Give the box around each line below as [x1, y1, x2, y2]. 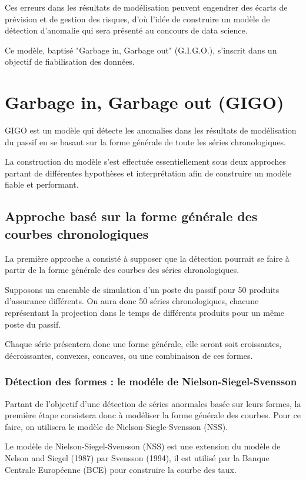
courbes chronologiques [5, 224, 149, 242]
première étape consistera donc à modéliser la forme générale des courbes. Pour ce [5, 409, 301, 421]
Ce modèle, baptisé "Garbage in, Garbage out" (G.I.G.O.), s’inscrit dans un [5, 44, 277, 56]
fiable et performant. [5, 178, 79, 191]
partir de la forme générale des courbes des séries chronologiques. [5, 264, 240, 276]
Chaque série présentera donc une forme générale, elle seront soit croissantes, [5, 338, 282, 350]
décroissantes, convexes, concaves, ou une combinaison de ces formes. [5, 349, 253, 361]
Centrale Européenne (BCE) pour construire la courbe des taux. [5, 463, 237, 475]
